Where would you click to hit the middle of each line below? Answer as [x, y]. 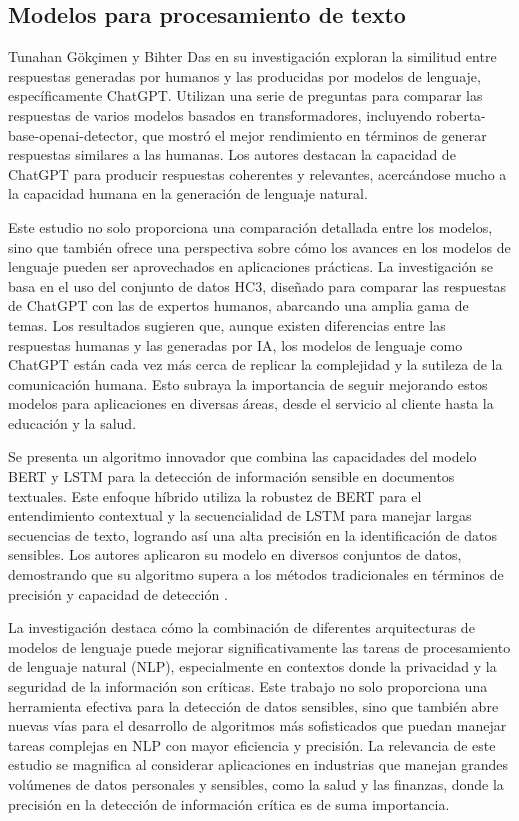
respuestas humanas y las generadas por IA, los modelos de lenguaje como [235, 344]
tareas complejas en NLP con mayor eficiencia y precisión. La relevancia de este [252, 744]
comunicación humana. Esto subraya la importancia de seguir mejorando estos [248, 383]
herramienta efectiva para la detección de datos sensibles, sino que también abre [253, 705]
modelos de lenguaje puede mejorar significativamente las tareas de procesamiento [259, 646]
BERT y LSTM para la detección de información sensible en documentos [231, 476]
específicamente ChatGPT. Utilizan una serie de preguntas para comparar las [245, 95]
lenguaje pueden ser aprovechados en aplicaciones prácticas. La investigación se [250, 266]
